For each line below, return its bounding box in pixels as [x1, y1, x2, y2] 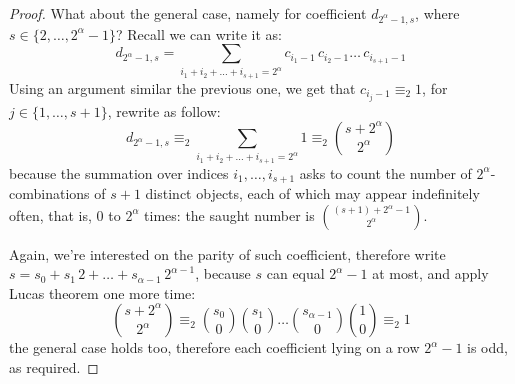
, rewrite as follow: [107, 100, 221, 121]
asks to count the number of [299, 162, 472, 183]
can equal [266, 263, 325, 284]
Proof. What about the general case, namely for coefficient [9, 3, 367, 23]
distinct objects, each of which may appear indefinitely [145, 183, 480, 204]
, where [415, 3, 460, 23]
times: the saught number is [144, 204, 315, 225]
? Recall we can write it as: [116, 23, 282, 44]
